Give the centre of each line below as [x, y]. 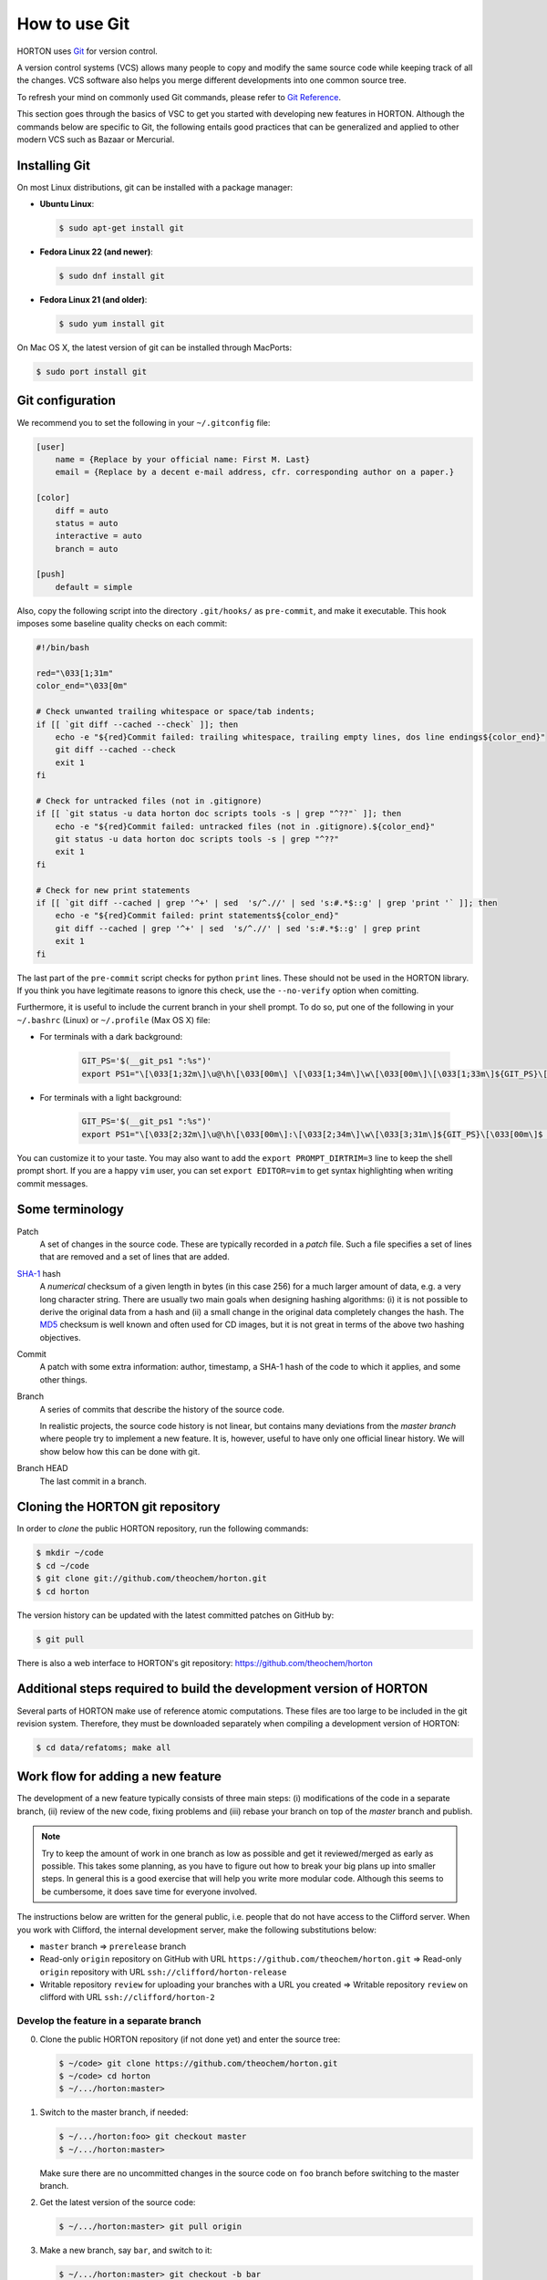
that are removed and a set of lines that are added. [134, 1257]
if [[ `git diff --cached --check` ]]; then [137, 724]
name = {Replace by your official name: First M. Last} [183, 459]
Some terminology [71, 1210]
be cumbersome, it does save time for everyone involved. [149, 1891]
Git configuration [66, 401]
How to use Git [73, 24]
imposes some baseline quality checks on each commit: [122, 624]
